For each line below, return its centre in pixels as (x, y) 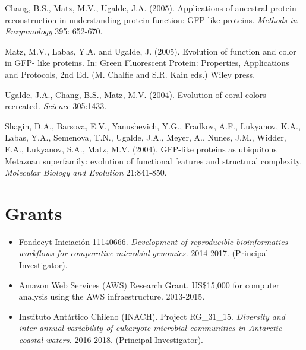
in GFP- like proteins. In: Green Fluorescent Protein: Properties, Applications (147, 63)
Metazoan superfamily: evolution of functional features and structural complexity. (154, 160)
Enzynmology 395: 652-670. (54, 31)
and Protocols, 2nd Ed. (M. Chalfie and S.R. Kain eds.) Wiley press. (130, 74)
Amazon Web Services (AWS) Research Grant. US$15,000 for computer (149, 284)
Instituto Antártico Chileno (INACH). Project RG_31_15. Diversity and (152, 316)
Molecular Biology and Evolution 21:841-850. (86, 172)
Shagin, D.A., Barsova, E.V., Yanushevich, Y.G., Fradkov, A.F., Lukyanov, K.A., (153, 125)
